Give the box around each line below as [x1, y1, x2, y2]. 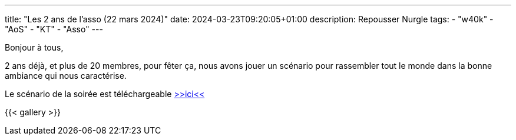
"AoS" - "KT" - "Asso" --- [5, 24, 103, 34]
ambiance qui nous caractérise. [5, 71, 127, 81]
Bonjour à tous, [5, 42, 64, 52]
